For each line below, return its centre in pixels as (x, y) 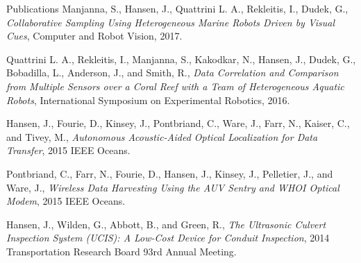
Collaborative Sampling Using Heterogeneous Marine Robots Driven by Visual (171, 22)
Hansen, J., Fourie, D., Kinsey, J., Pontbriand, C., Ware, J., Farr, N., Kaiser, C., (178, 123)
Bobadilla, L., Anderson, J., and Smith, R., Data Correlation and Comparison (173, 73)
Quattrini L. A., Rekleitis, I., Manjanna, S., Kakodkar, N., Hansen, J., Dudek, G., (181, 59)
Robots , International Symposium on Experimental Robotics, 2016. (148, 100)
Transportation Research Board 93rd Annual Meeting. (121, 251)
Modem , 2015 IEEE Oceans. (66, 201)
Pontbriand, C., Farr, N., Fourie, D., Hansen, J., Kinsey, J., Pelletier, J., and (170, 173)
